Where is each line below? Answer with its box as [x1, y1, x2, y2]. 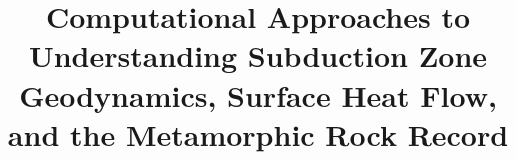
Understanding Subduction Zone [28, 35, 488, 76]
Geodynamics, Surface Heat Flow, [19, 74, 497, 115]
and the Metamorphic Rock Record [7, 113, 509, 154]
